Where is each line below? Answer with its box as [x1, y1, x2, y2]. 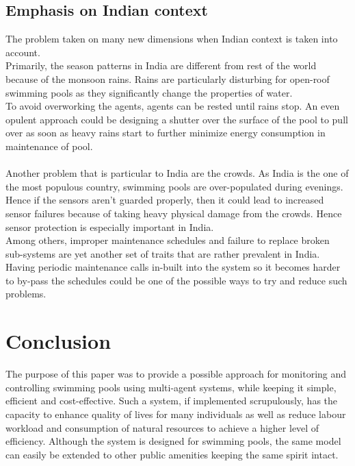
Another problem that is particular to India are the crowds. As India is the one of [5, 166, 349, 180]
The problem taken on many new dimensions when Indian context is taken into [5, 32, 338, 46]
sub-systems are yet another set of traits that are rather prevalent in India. [5, 246, 320, 260]
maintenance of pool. [5, 138, 93, 153]
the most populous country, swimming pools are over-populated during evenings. [5, 179, 343, 193]
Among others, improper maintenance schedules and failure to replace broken [5, 233, 330, 247]
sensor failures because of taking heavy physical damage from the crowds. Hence [5, 206, 342, 220]
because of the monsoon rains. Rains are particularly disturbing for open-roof [5, 71, 330, 86]
